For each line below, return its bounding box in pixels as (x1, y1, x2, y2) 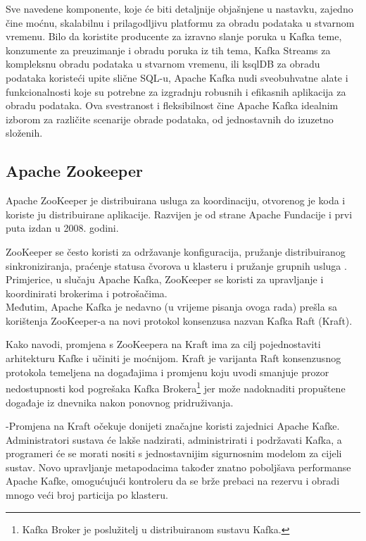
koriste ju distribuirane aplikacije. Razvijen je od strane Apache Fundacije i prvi (6, 206, 353, 221)
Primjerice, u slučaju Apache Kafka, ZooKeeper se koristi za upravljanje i (6, 272, 324, 287)
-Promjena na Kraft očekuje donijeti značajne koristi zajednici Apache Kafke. (6, 418, 340, 433)
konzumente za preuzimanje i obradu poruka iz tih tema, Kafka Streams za (6, 42, 331, 57)
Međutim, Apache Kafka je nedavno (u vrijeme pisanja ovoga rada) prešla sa (6, 299, 337, 314)
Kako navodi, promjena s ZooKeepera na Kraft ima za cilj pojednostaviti (6, 337, 321, 352)
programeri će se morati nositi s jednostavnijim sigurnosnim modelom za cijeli (6, 446, 342, 461)
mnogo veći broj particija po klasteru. (6, 487, 168, 502)
